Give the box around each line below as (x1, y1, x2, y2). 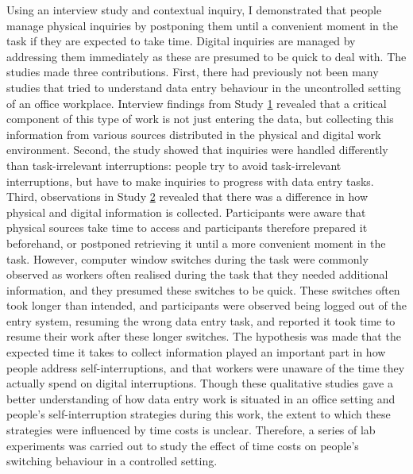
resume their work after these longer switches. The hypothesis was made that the (6, 328, 401, 345)
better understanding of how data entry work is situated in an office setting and (6, 390, 396, 407)
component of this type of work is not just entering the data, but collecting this (6, 110, 394, 127)
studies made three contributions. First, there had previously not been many (6, 64, 379, 80)
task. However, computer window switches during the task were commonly (6, 250, 369, 267)
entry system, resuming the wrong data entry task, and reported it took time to (6, 312, 396, 329)
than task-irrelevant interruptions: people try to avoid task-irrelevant (6, 156, 342, 173)
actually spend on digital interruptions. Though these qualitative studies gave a (6, 375, 394, 391)
